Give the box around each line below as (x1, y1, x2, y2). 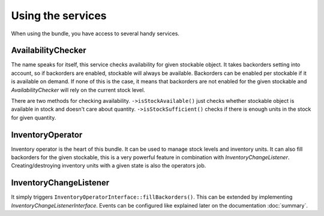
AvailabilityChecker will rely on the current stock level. (11, 86, 145, 93)
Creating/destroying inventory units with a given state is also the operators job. (11, 162, 206, 169)
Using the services (11, 9, 107, 22)
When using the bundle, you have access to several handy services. (11, 30, 180, 37)
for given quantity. (11, 114, 56, 121)
